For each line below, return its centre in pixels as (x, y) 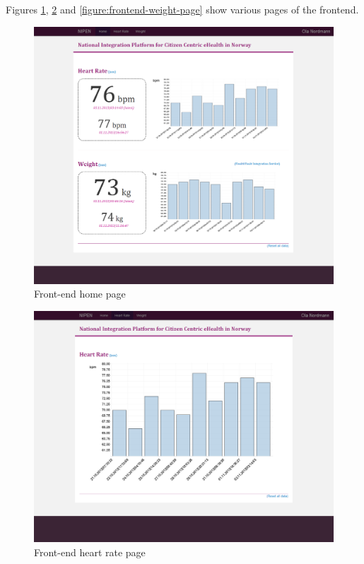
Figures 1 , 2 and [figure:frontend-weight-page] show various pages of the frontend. (182, 9)
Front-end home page (80, 294)
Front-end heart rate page (90, 552)
